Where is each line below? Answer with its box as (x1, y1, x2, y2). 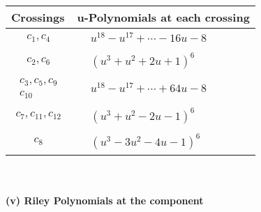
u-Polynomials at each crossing (77, 9, 250, 25)
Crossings (11, 9, 65, 25)
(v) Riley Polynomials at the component (6, 193, 204, 208)
